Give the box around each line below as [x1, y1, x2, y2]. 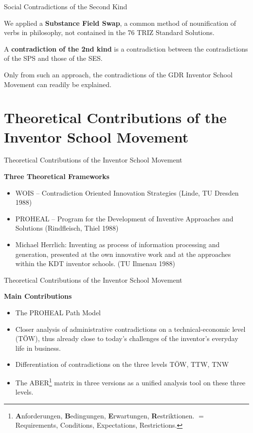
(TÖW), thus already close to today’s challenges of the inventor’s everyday [15, 333, 238, 343]
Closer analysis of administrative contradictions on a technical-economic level [15, 324, 246, 334]
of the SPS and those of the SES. [4, 53, 103, 63]
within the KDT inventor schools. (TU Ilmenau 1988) [15, 258, 176, 269]
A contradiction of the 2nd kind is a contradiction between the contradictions [4, 43, 248, 54]
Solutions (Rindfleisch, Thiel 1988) [15, 223, 119, 233]
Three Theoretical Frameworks [4, 171, 109, 181]
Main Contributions [4, 291, 72, 301]
